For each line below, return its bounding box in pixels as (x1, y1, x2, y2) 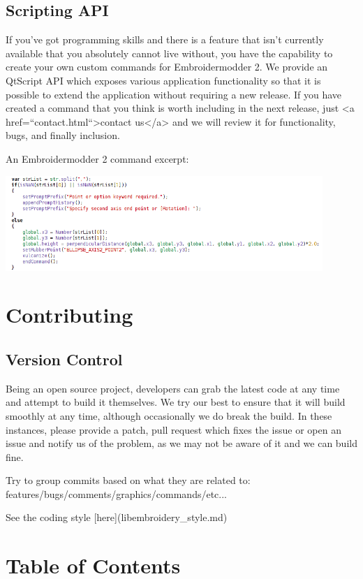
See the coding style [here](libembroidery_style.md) (6, 510, 228, 525)
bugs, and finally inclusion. (6, 128, 120, 142)
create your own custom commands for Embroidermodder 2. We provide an (6, 59, 328, 74)
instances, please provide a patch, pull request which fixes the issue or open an (6, 422, 341, 437)
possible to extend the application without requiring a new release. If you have (6, 87, 342, 101)
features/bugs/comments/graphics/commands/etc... (6, 486, 228, 501)
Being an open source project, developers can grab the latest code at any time (6, 381, 340, 395)
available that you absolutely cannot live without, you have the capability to (6, 45, 333, 60)
